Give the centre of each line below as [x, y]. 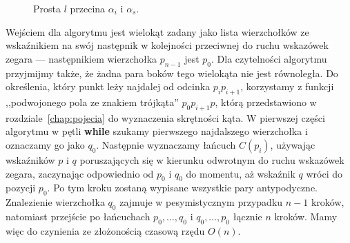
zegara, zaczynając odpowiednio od [80, 173]
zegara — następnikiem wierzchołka [81, 58]
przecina [88, 8]
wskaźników [30, 159]
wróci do [324, 173]
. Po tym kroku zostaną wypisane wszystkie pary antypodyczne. [182, 188]
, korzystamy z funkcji [287, 86]
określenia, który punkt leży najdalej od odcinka [108, 86]
